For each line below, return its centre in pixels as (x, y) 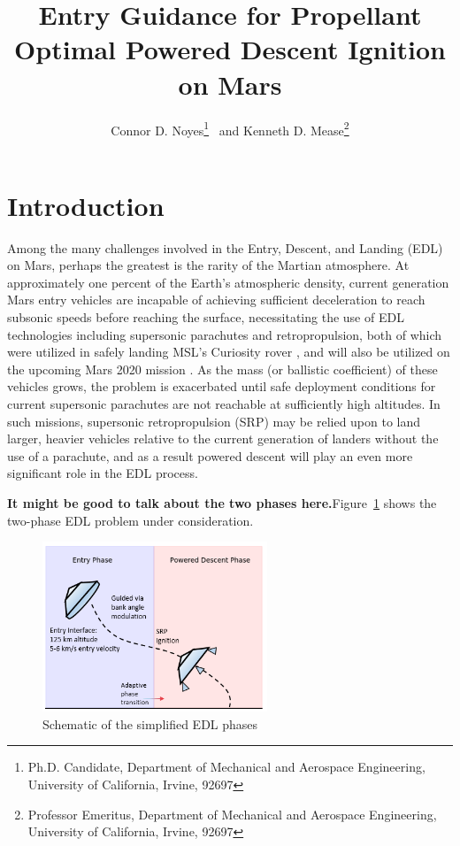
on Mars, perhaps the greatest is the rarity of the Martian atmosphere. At (208, 265)
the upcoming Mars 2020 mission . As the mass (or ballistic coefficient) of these (222, 369)
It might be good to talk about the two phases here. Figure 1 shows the (222, 503)
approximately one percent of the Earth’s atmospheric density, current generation (228, 282)
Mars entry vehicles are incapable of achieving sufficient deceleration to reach (216, 300)
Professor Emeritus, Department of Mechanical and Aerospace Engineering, (232, 814)
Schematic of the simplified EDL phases (150, 723)
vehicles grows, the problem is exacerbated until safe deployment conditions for (222, 386)
